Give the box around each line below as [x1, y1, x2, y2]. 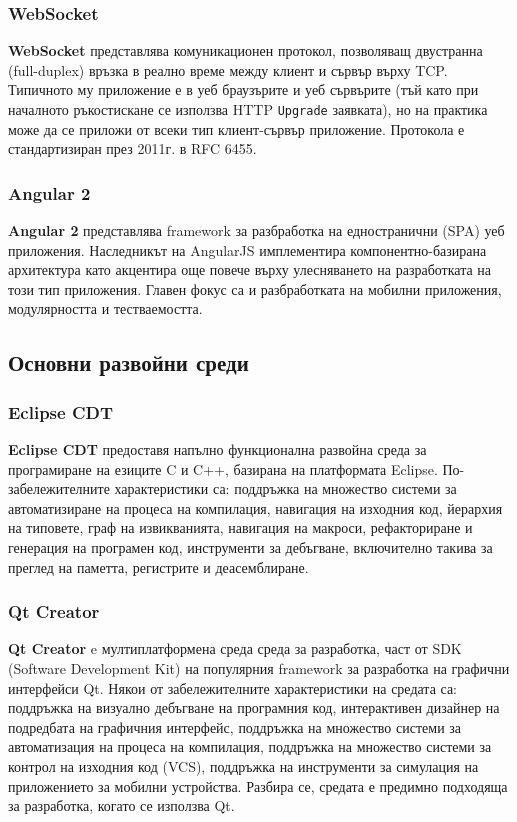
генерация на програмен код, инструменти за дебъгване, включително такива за [8, 537, 493, 557]
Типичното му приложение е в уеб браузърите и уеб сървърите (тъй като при [8, 79, 479, 100]
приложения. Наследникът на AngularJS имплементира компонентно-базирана [8, 239, 487, 260]
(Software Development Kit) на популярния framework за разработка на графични [8, 658, 510, 678]
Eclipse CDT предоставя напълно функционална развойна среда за [8, 439, 427, 460]
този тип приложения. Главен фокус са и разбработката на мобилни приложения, [8, 278, 502, 299]
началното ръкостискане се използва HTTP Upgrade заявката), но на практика [8, 99, 488, 119]
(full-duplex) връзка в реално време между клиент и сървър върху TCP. [8, 59, 448, 80]
